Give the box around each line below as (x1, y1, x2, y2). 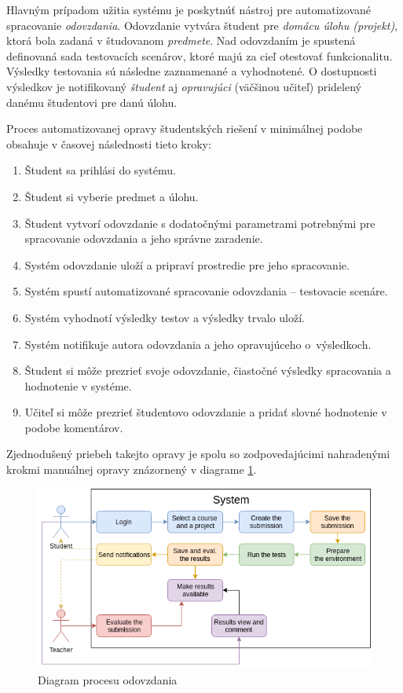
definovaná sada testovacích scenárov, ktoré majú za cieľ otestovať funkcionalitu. (6, 47, 393, 64)
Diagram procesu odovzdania (38, 671, 178, 687)
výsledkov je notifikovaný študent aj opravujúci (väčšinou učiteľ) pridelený (6, 78, 361, 94)
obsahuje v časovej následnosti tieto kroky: (6, 135, 211, 152)
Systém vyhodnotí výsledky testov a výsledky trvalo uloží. (24, 309, 305, 325)
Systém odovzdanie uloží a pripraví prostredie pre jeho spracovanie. (24, 256, 350, 273)
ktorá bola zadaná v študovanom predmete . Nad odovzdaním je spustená (6, 32, 356, 49)
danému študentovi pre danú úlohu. (6, 93, 178, 110)
